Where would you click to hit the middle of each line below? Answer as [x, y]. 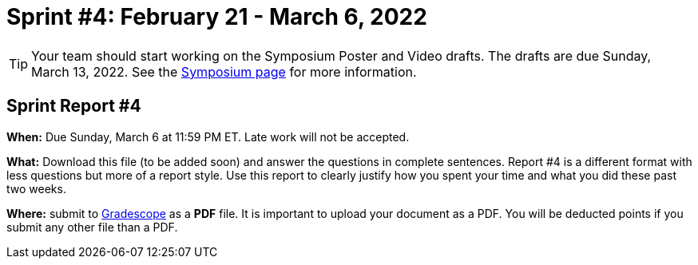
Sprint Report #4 [74, 106]
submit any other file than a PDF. [92, 227]
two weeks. [36, 188]
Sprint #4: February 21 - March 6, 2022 [217, 17]
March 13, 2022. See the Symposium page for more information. [224, 71]
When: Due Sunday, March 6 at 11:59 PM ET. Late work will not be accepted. [208, 136]
